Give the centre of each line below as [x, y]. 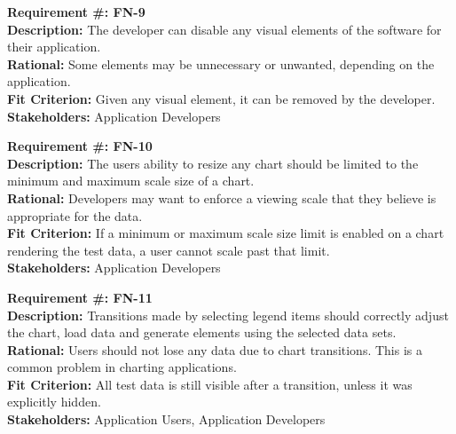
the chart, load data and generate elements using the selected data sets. [202, 332]
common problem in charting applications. [122, 367]
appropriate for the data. [75, 215]
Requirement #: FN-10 [80, 146]
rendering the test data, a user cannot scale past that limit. [169, 250]
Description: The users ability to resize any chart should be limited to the [213, 163]
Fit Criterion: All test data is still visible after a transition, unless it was [210, 384]
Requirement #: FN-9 [76, 12]
